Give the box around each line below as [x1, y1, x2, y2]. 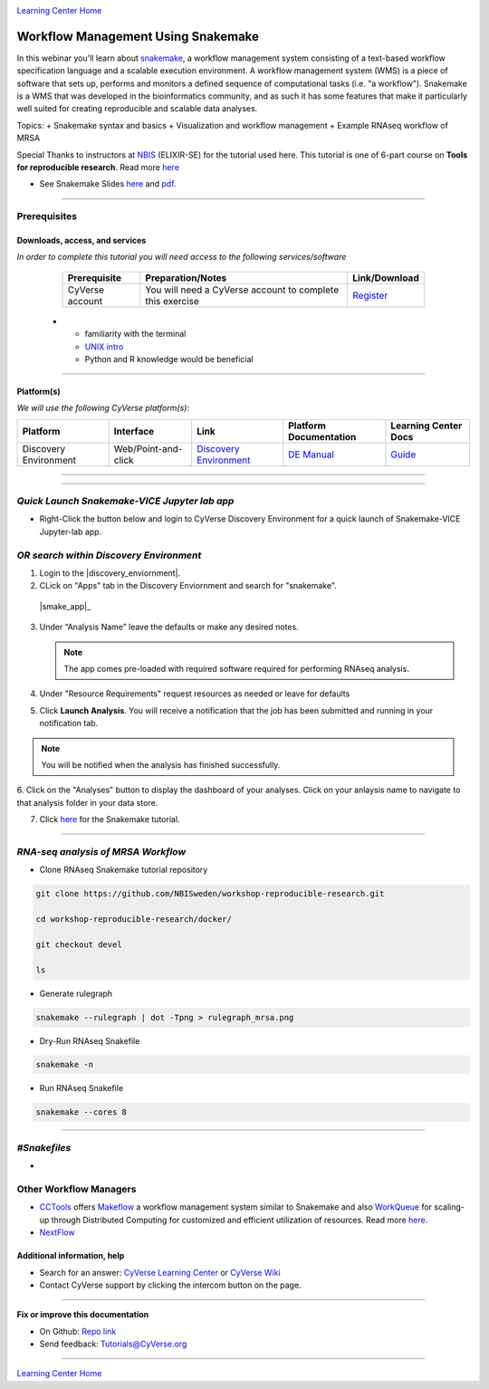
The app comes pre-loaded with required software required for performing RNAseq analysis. [63, 663, 409, 674]
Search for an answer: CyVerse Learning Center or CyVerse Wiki [39, 1267, 281, 1278]
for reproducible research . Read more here [16, 162, 180, 173]
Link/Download [352, 272, 420, 284]
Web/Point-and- [113, 442, 183, 455]
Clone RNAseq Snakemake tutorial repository [39, 865, 208, 876]
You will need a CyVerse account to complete [145, 283, 340, 296]
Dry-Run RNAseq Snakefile [39, 1035, 140, 1046]
